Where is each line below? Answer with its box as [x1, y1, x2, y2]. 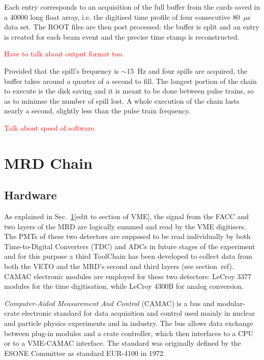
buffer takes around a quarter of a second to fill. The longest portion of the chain [4, 75, 257, 86]
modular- [217, 297, 245, 308]
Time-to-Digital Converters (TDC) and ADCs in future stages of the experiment [4, 241, 255, 251]
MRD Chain [4, 152, 93, 173]
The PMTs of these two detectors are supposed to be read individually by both [4, 231, 251, 242]
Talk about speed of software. [4, 122, 96, 133]
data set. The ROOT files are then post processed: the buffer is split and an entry [4, 21, 259, 32]
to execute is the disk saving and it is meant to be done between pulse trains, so [4, 85, 254, 96]
